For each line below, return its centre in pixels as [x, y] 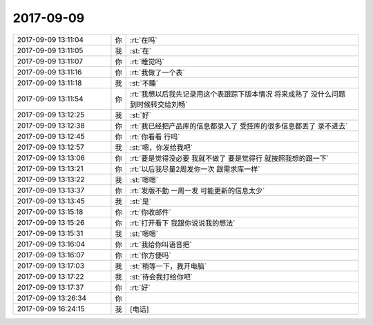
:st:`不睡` [144, 83]
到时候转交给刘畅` [159, 104]
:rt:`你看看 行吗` [155, 137]
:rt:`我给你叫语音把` [161, 244]
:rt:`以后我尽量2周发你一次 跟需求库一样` [195, 169]
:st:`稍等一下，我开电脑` [169, 266]
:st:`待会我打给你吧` [162, 277]
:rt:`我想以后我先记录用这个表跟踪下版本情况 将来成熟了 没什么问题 [238, 94]
